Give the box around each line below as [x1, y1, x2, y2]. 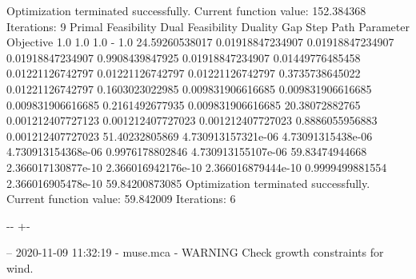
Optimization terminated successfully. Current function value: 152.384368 [6, 2, 366, 18]
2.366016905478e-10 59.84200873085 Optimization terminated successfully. [6, 174, 370, 191]
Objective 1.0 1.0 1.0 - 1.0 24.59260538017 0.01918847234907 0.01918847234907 [6, 34, 394, 50]
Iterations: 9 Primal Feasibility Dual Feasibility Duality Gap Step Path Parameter [6, 18, 410, 34]
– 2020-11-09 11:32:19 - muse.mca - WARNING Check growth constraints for [6, 244, 384, 261]
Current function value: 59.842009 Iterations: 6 [6, 190, 236, 207]
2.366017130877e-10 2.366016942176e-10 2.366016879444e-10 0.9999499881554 [6, 158, 387, 175]
